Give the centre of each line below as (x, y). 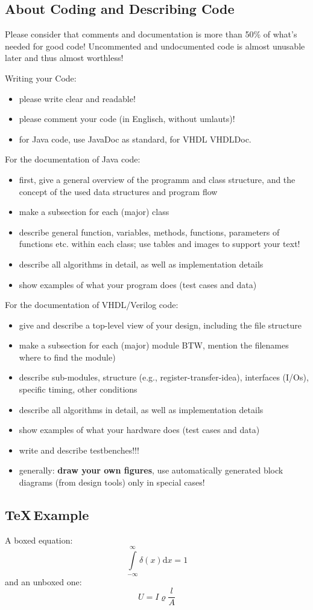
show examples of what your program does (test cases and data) (138, 284)
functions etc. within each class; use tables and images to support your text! (160, 244)
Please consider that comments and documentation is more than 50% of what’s (151, 34)
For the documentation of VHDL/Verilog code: (92, 305)
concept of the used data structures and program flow (118, 191)
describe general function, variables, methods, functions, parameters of (149, 232)
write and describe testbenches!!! (79, 450)
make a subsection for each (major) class (94, 212)
